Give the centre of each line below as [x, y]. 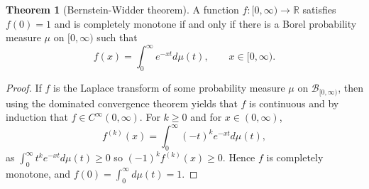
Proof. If [24, 88]
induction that [37, 117]
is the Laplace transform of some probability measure [169, 88]
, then [351, 88]
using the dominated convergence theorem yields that [122, 103]
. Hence [239, 157]
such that [117, 37]
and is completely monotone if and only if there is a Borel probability [205, 23]
